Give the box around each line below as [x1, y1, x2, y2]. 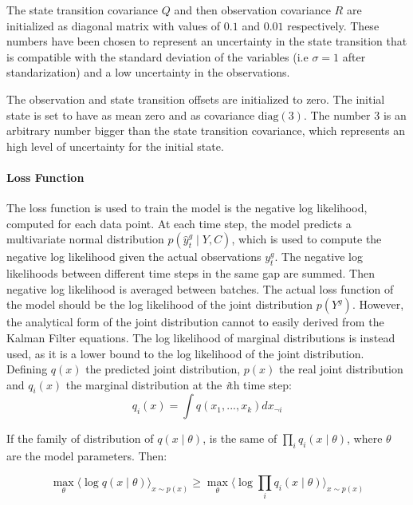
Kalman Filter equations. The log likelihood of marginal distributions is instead [6, 329, 395, 345]
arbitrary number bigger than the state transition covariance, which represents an [6, 122, 406, 139]
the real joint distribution [278, 361, 403, 377]
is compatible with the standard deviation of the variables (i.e [6, 48, 309, 65]
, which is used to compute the [231, 231, 382, 247]
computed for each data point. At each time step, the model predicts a [6, 215, 352, 231]
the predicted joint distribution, [85, 361, 241, 377]
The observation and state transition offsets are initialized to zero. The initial [6, 90, 385, 107]
